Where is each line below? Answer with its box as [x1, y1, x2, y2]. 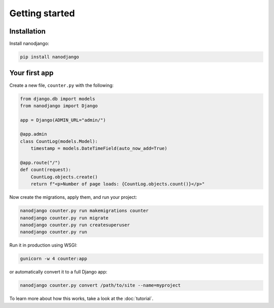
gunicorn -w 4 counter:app [20, 256, 87, 262]
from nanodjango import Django [20, 103, 98, 109]
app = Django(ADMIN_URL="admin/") [20, 117, 106, 123]
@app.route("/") [20, 160, 61, 166]
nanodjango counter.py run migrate [20, 215, 109, 221]
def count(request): [20, 167, 71, 173]
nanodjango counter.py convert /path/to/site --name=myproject [20, 283, 181, 288]
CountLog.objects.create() [30, 174, 98, 180]
